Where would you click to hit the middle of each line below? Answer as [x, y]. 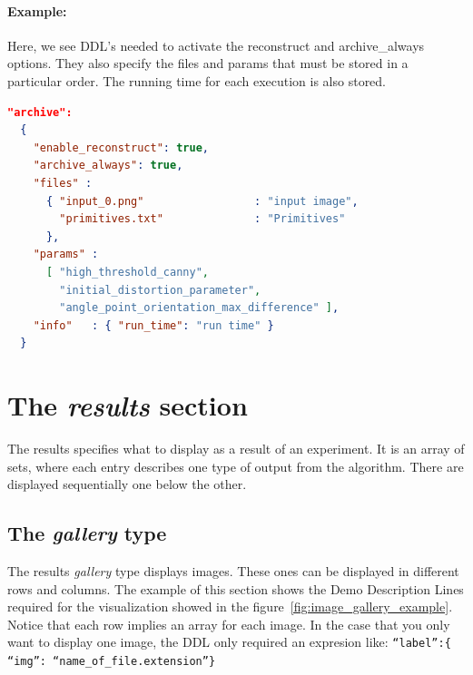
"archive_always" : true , [108, 166]
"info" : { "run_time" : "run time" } [153, 325]
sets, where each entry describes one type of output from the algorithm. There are [236, 466]
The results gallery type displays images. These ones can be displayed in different [233, 571]
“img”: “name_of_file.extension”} [112, 662]
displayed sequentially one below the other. [127, 484]
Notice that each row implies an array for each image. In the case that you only [229, 624]
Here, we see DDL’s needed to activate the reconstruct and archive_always [216, 45]
